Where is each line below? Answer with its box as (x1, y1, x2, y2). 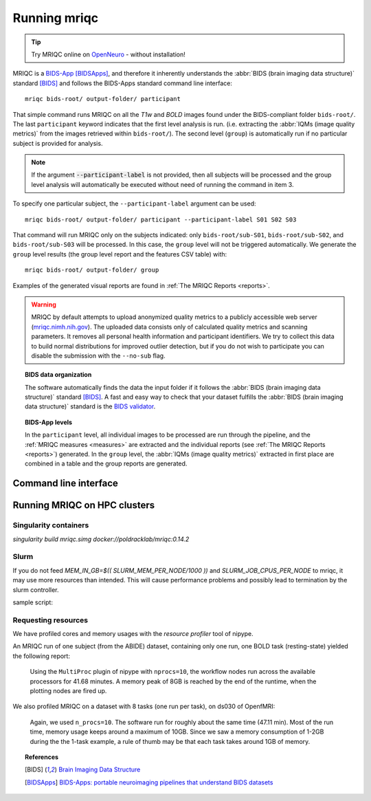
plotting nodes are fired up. (30, 687, 107, 695)
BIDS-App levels (25, 418, 72, 426)
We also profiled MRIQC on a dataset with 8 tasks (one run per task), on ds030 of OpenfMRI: (12, 702, 276, 711)
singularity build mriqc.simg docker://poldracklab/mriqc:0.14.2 (12, 535, 190, 543)
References (25, 753, 58, 761)
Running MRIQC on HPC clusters (12, 499, 155, 512)
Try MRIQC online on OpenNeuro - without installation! (31, 50, 185, 58)
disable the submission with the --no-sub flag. (31, 351, 166, 360)
